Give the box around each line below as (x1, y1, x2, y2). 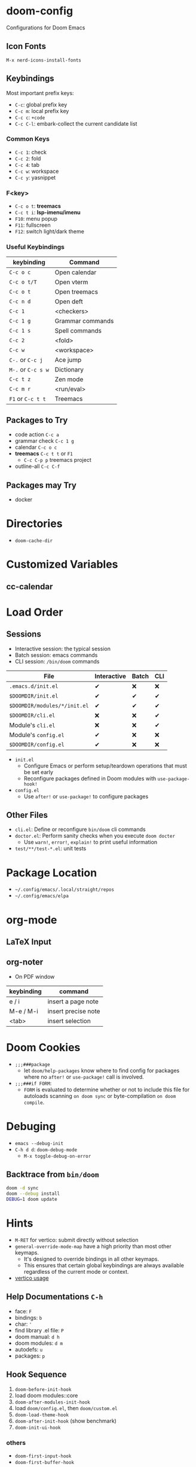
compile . (23, 1098, 45, 1106)
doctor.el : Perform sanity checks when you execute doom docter (14, 832, 175, 839)
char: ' (14, 1320, 32, 1328)
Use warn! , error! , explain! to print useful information (23, 839, 158, 846)
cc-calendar (6, 582, 53, 592)
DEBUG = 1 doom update (6, 1197, 58, 1203)
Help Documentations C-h (6, 1292, 103, 1302)
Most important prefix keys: (6, 89, 74, 96)
